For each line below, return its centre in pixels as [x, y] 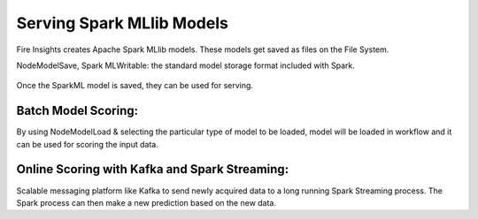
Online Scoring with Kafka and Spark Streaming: [153, 169]
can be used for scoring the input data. [87, 144]
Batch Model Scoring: [77, 111]
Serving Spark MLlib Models [123, 23]
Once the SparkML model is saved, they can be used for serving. [135, 86]
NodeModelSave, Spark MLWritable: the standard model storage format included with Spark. [186, 65]
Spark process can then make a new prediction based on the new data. [146, 202]
